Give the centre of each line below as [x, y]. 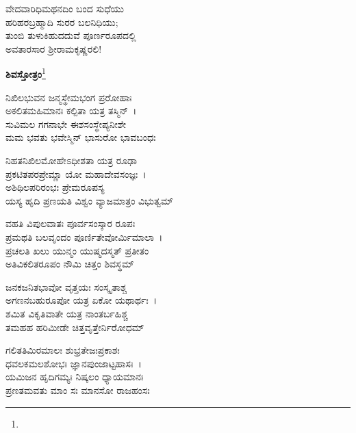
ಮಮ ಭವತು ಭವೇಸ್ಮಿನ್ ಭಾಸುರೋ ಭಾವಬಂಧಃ [81, 137]
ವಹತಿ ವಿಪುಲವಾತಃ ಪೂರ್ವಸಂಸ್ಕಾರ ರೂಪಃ [71, 223]
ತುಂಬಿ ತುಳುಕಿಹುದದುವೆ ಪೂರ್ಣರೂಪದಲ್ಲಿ [71, 35]
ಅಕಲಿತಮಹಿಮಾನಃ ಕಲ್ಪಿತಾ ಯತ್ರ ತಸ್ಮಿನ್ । [71, 110]
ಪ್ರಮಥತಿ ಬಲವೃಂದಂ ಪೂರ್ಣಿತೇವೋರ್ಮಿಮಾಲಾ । [84, 236]
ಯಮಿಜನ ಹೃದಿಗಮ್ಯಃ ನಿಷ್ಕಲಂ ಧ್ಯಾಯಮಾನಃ [75, 377]
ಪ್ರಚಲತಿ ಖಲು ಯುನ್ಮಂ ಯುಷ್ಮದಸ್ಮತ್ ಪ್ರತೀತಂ [77, 250]
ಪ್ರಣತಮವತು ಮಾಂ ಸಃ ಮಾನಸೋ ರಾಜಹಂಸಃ [78, 390]
